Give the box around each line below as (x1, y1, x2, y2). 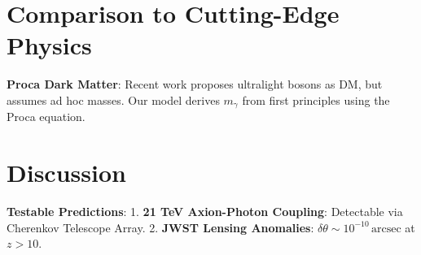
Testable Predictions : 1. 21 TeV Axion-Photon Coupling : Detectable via (7, 203, 403, 220)
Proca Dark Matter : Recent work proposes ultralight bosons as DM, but (7, 76, 383, 93)
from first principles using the (242, 91, 390, 108)
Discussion (7, 156, 126, 189)
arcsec (371, 223, 401, 235)
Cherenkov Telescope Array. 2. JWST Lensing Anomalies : (7, 218, 314, 236)
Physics (7, 28, 92, 62)
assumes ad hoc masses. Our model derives (7, 91, 220, 108)
